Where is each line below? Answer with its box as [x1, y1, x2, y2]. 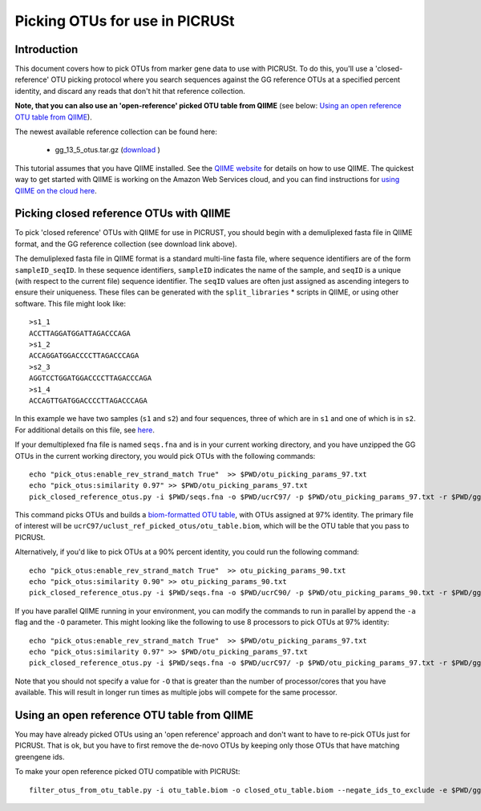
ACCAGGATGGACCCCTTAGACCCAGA [29, 351, 139, 360]
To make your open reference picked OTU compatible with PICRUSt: [14, 767, 240, 777]
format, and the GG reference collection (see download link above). [14, 239, 237, 249]
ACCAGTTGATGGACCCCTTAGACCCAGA [29, 395, 148, 405]
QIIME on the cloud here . [14, 185, 98, 196]
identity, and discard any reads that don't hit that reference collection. [14, 86, 246, 95]
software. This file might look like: [14, 298, 127, 308]
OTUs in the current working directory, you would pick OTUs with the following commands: [14, 451, 316, 460]
